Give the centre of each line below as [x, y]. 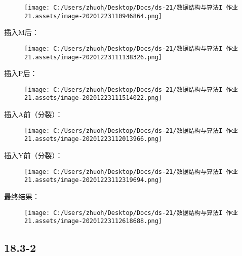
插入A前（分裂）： [33, 114]
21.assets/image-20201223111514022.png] [93, 98]
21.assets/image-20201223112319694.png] [93, 180]
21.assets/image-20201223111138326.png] [93, 57]
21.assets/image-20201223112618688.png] [93, 221]
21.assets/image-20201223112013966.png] [93, 139]
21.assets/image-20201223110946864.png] [93, 16]
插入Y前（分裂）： [33, 155]
